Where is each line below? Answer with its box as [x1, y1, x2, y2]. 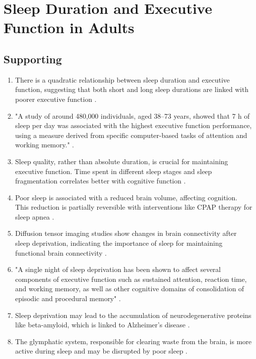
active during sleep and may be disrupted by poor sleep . [15, 346, 188, 356]
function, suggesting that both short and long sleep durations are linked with [15, 84, 249, 94]
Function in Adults [3, 17, 134, 38]
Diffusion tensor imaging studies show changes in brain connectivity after [15, 228, 237, 238]
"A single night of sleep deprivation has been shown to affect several [15, 264, 221, 274]
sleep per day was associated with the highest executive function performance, [15, 120, 252, 131]
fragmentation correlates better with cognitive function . [15, 176, 186, 186]
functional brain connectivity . [15, 247, 107, 258]
